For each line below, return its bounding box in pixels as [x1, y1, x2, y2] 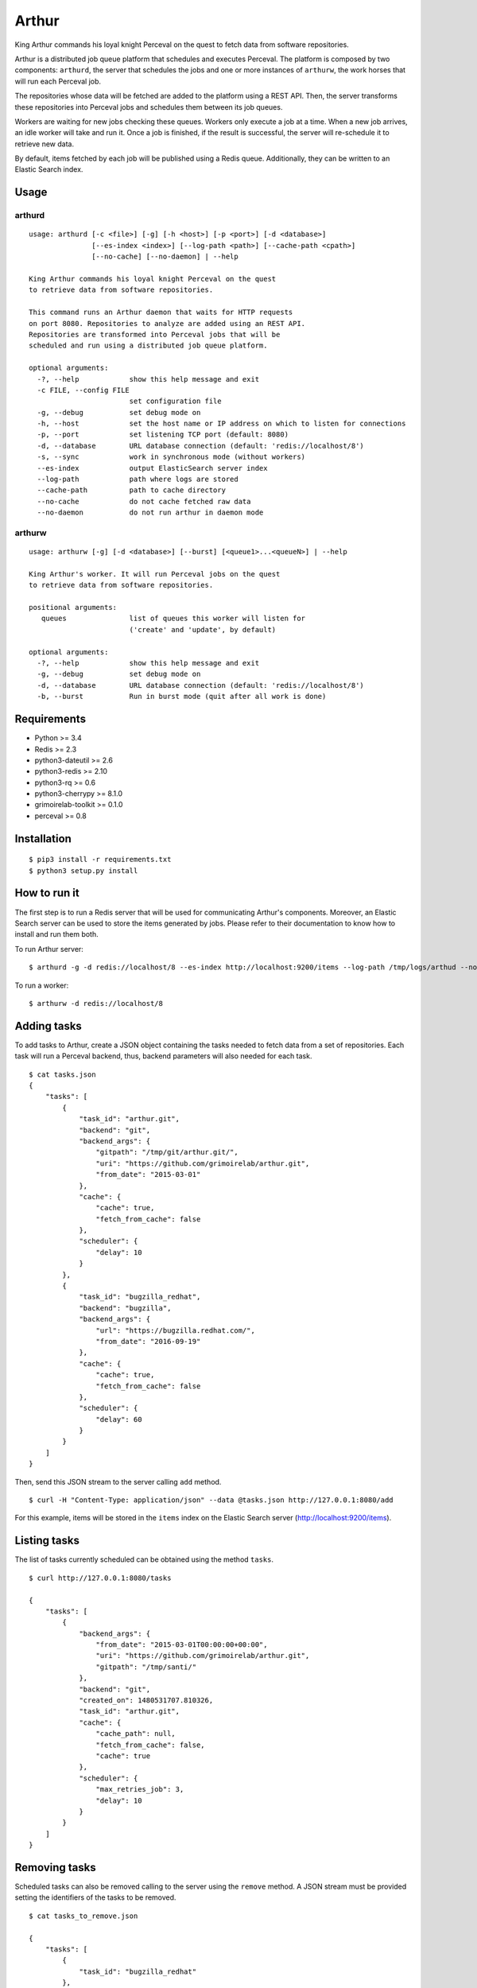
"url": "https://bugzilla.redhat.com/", [95, 1326, 256, 1335]
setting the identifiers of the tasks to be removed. [14, 1893, 176, 1902]
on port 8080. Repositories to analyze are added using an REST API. [29, 319, 306, 328]
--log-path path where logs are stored [37, 475, 238, 484]
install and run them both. [14, 930, 99, 939]
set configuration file [129, 397, 222, 406]
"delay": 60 [95, 1415, 142, 1423]
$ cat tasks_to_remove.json [29, 1911, 138, 1920]
